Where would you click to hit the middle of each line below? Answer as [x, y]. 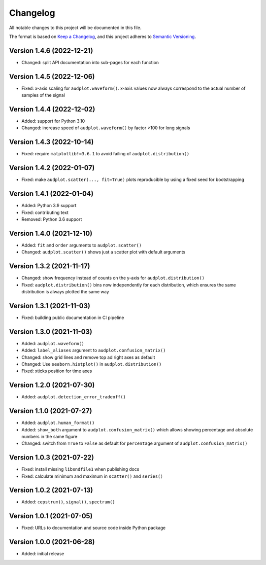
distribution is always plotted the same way [65, 291]
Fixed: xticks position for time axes [57, 371]
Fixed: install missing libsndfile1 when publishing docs [80, 469]
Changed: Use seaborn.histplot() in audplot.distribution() [92, 364]
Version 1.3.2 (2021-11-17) [50, 266]
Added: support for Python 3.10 [53, 121]
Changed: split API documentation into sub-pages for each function [90, 62]
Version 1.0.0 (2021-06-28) [52, 542]
